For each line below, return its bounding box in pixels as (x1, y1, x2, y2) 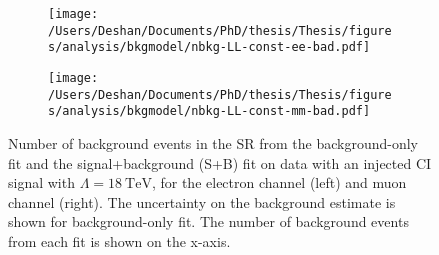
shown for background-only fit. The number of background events (8, 211, 409, 232)
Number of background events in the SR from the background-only (8, 132, 418, 153)
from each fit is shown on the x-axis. (8, 230, 231, 251)
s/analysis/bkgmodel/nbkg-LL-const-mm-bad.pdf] (48, 104, 371, 119)
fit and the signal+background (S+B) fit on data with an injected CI (8, 152, 432, 173)
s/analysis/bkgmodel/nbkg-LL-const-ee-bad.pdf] (48, 40, 371, 55)
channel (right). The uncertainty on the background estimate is (8, 191, 396, 212)
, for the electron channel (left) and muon (151, 172, 407, 193)
